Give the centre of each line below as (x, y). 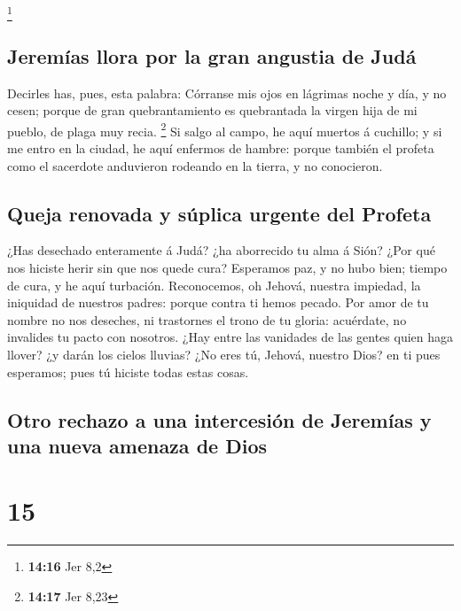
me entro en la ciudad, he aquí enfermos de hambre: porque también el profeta (221, 147)
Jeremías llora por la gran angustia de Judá (212, 55)
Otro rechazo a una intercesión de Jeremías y (219, 419)
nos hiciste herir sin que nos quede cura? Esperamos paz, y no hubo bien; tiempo (227, 267)
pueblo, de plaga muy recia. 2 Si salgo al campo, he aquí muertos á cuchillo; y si (225, 129)
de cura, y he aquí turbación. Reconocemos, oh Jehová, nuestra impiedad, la (214, 285)
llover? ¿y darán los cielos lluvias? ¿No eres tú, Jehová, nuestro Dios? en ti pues (224, 354)
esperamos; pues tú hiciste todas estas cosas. (128, 371)
